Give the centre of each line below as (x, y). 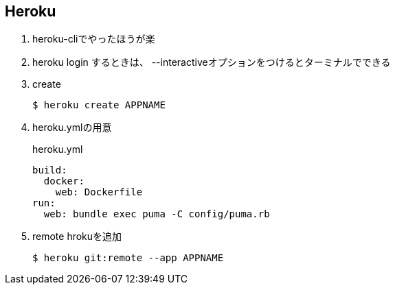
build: (50, 170)
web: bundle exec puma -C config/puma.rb (157, 214)
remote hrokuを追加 (77, 237)
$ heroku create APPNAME (99, 105)
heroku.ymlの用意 (72, 128)
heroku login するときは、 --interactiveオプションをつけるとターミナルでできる (212, 62)
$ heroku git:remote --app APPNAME (128, 258)
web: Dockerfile (99, 192)
